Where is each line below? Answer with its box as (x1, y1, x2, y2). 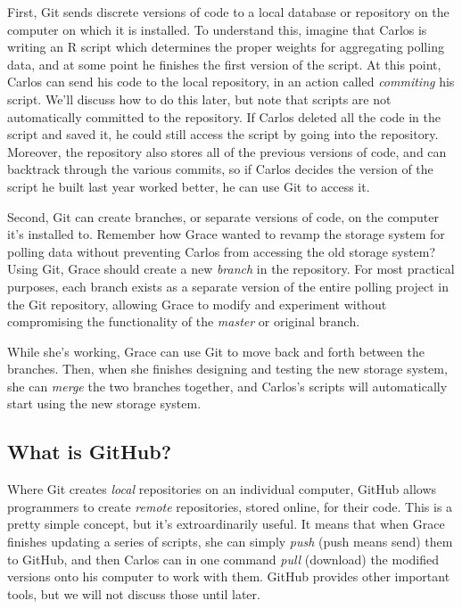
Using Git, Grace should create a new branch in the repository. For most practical (7, 259, 455, 278)
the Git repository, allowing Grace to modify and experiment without (7, 294, 387, 313)
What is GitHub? (7, 438, 172, 465)
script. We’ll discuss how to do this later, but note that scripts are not (7, 89, 392, 108)
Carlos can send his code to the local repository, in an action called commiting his (7, 72, 455, 91)
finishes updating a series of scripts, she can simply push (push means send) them (7, 532, 453, 551)
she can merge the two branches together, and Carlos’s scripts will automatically (7, 376, 448, 395)
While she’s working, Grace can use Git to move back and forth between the (7, 342, 425, 360)
